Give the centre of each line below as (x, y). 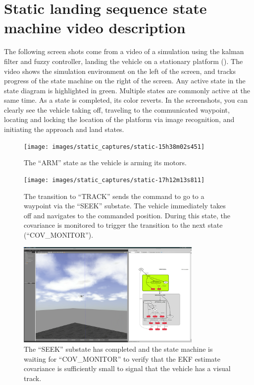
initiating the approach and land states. (64, 129)
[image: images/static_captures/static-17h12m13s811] (114, 180)
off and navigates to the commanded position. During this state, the (127, 215)
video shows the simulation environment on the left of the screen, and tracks (120, 71)
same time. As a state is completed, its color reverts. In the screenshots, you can (126, 100)
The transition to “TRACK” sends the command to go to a (114, 196)
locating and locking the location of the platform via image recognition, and (119, 119)
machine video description (95, 28)
